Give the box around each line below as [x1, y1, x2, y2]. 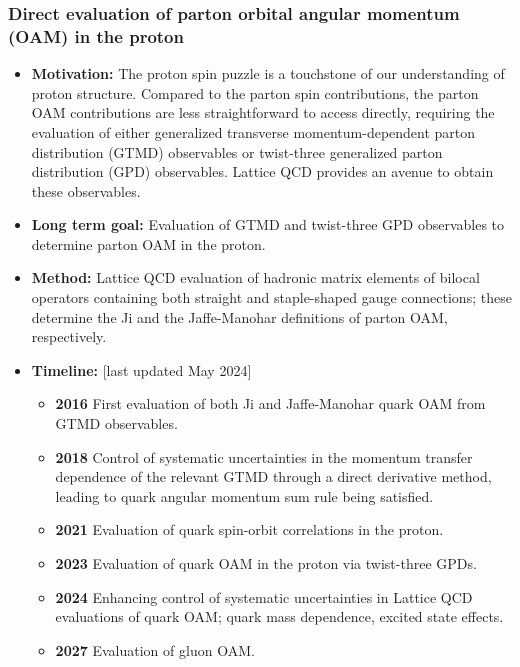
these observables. [31, 180, 141, 201]
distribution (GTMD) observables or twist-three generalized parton [31, 141, 443, 162]
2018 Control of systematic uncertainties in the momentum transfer [55, 446, 473, 467]
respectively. [31, 326, 107, 347]
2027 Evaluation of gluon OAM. [55, 639, 255, 660]
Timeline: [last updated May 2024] [31, 359, 252, 380]
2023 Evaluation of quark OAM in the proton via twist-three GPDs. [55, 553, 477, 574]
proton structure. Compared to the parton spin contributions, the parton [31, 82, 479, 103]
